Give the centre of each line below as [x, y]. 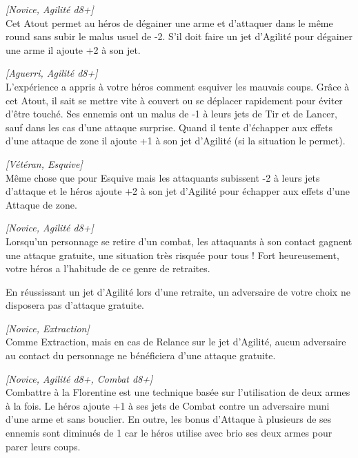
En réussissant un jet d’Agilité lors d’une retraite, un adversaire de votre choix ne [178, 291]
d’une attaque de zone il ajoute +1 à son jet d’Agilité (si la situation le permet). [176, 141]
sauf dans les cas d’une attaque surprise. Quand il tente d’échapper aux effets [169, 127]
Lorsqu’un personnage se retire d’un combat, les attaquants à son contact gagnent [179, 241]
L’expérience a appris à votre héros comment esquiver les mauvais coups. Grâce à [178, 86]
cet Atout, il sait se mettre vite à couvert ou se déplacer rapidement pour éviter [174, 100]
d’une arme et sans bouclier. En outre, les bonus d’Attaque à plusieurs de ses [169, 419]
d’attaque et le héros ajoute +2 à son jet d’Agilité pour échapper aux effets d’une [178, 191]
